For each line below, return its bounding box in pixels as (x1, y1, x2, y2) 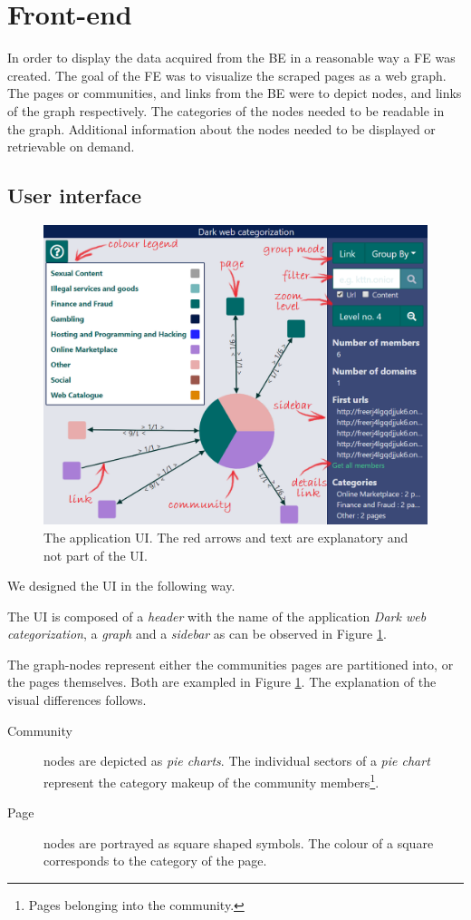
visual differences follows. (7, 690, 147, 710)
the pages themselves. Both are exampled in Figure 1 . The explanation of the (7, 672, 437, 691)
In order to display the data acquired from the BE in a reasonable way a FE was (7, 48, 456, 67)
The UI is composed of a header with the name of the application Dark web (7, 606, 427, 625)
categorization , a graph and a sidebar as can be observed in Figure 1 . (7, 624, 387, 643)
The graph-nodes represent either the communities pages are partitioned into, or (7, 654, 454, 673)
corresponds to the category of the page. (43, 851, 267, 870)
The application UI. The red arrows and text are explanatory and (43, 527, 409, 546)
